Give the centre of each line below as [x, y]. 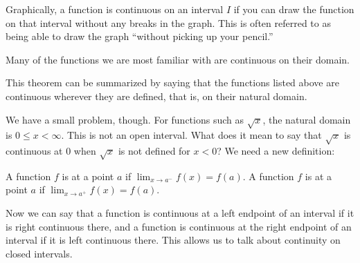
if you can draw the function [294, 9]
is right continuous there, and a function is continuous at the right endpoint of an [179, 226]
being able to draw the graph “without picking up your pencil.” [139, 36]
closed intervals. [39, 253]
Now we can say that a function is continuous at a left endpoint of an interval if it [180, 213]
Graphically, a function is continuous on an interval [115, 9]
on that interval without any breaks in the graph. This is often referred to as [168, 22]
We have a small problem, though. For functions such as [125, 119]
